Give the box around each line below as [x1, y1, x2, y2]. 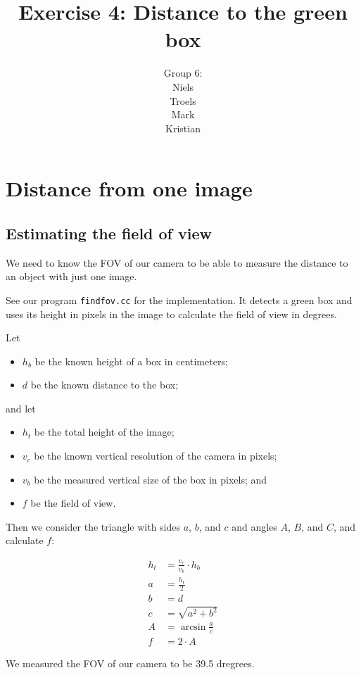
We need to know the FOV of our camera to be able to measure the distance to [6, 255, 348, 270]
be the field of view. [30, 496, 116, 510]
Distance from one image [6, 174, 253, 203]
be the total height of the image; [34, 424, 175, 439]
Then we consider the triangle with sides [6, 519, 181, 534]
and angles [232, 519, 277, 534]
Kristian [165, 120, 201, 135]
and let [6, 400, 36, 415]
